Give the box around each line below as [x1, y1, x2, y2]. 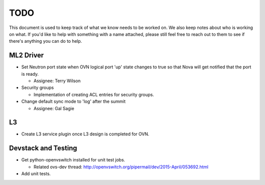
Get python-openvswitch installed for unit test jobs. [21, 157, 125, 163]
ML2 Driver [9, 51, 44, 60]
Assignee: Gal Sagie [33, 105, 75, 111]
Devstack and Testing [9, 144, 77, 153]
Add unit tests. [21, 171, 51, 177]
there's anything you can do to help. [9, 38, 82, 44]
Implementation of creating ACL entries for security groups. [33, 92, 154, 97]
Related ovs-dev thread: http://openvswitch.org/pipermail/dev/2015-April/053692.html [33, 164, 209, 170]
